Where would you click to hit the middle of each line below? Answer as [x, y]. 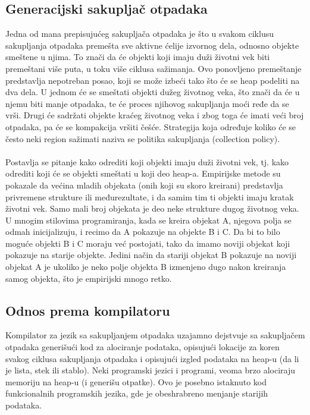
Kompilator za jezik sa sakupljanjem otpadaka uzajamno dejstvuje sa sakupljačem [155, 335]
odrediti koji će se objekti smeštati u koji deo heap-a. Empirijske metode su [143, 173]
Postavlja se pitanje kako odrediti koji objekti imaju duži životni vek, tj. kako [147, 161]
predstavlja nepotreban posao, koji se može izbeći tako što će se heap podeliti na [153, 80]
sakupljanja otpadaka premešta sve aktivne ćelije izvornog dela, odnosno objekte [152, 45]
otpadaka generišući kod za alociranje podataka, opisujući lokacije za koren [143, 347]
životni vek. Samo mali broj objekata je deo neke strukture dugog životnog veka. [152, 208]
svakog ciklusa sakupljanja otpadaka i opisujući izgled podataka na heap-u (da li [152, 358]
